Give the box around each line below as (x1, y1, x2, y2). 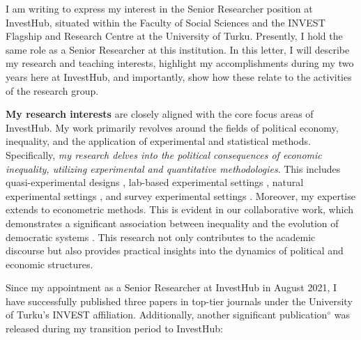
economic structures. (6, 256, 93, 271)
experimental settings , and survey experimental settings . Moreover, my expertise (6, 188, 355, 203)
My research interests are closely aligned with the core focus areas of (6, 107, 314, 121)
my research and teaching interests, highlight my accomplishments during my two (6, 56, 354, 70)
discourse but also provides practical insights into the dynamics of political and (6, 243, 344, 258)
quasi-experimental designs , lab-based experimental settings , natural (6, 175, 304, 190)
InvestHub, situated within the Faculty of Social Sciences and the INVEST (6, 15, 325, 29)
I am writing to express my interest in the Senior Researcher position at (6, 1, 313, 15)
